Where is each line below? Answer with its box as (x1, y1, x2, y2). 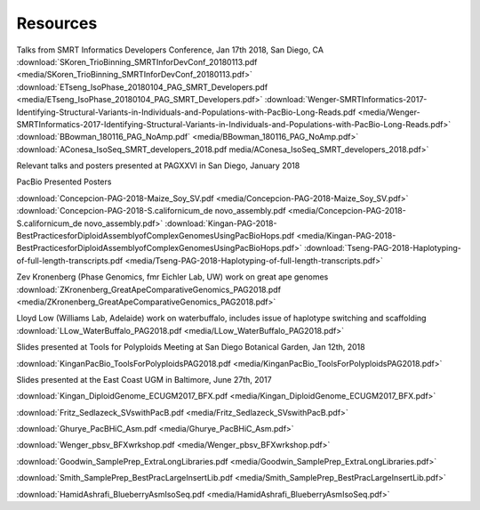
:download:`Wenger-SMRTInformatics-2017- (264, 94, 428, 105)
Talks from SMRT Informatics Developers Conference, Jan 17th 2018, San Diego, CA (16, 45, 324, 55)
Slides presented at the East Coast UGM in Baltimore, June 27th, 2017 (16, 374, 272, 385)
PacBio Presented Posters (16, 176, 112, 187)
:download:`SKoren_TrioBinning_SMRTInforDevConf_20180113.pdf (16, 56, 258, 67)
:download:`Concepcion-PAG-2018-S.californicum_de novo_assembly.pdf (16, 206, 286, 216)
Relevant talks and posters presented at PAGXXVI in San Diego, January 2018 (16, 160, 300, 171)
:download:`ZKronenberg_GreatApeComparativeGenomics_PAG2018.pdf (16, 284, 282, 295)
